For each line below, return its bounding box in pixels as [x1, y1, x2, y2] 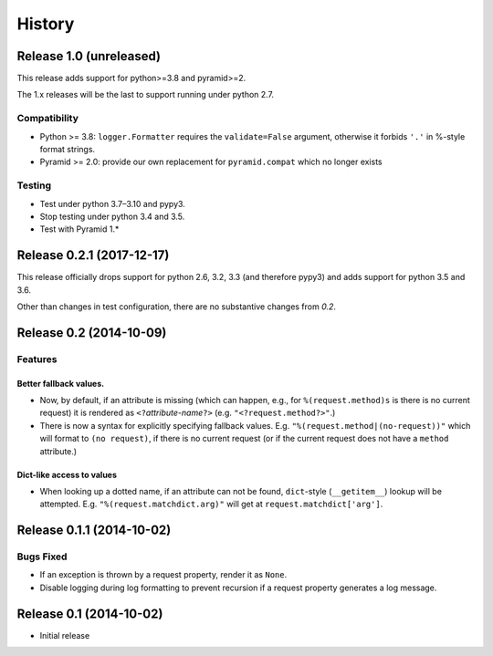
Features [16, 352, 58, 365]
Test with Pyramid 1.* [39, 224, 120, 234]
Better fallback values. [16, 378, 105, 389]
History [16, 14, 75, 34]
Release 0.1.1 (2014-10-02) [16, 523, 172, 538]
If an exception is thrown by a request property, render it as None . [39, 569, 288, 580]
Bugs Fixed [16, 550, 68, 563]
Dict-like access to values [16, 469, 118, 480]
